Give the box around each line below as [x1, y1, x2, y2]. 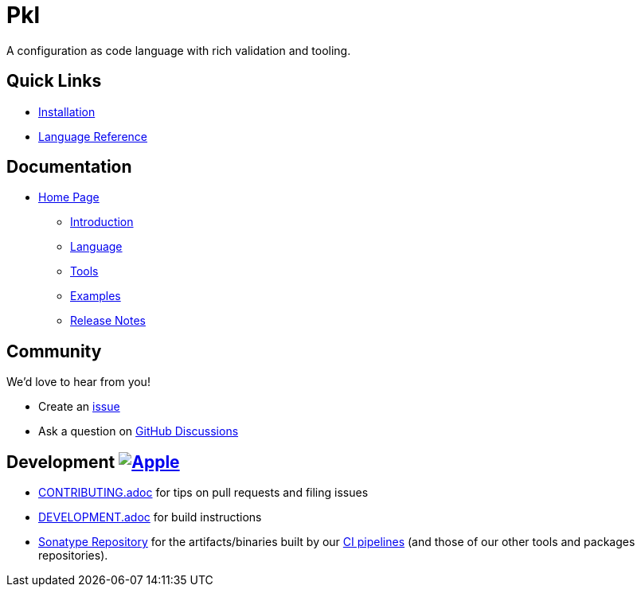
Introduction [70, 215, 134, 229]
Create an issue [38, 400, 120, 414]
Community [6, 341, 102, 361]
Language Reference [38, 129, 147, 143]
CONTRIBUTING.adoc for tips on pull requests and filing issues [38, 486, 369, 500]
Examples [70, 289, 121, 303]
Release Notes [70, 314, 146, 328]
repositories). [38, 548, 108, 563]
